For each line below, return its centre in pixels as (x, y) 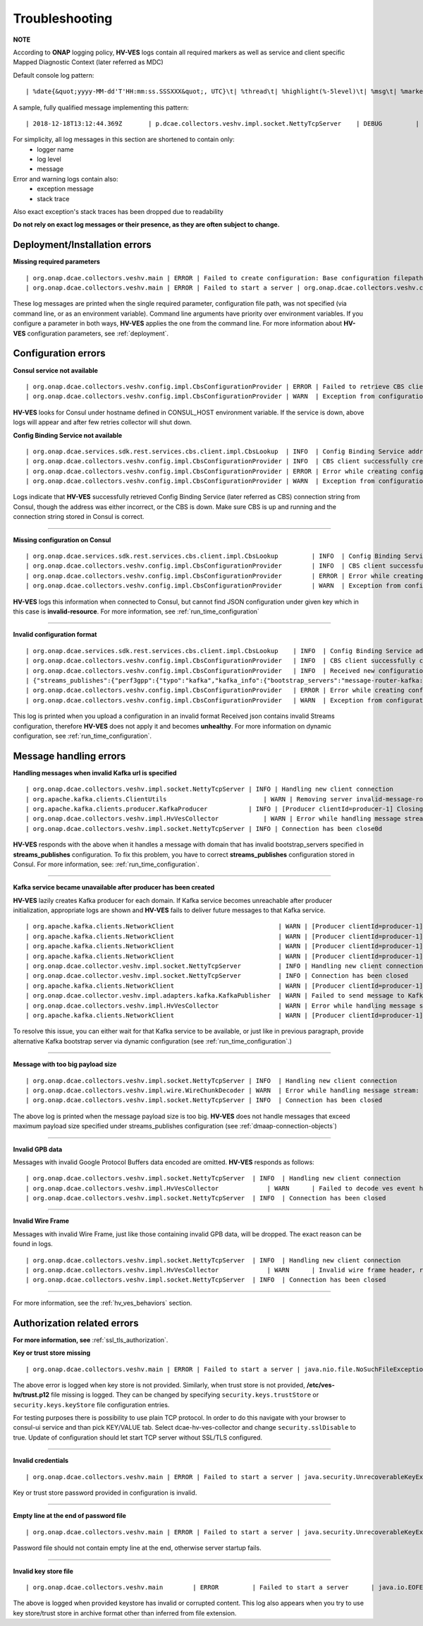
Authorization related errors (76, 1323)
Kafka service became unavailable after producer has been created (114, 887)
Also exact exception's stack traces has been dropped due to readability (118, 212)
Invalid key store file (43, 1571)
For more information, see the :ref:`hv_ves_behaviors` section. (103, 1303)
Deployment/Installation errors (82, 245)
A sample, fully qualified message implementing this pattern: (101, 107)
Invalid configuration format (55, 635)
